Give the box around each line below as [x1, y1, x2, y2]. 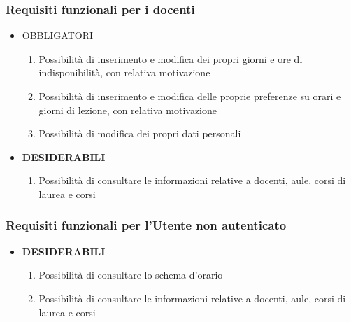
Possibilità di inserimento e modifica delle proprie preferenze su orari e [38, 89, 341, 103]
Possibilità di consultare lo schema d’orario [38, 267, 223, 282]
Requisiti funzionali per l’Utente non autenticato [6, 216, 287, 234]
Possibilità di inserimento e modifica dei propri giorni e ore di [38, 51, 303, 66]
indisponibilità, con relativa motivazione [38, 65, 210, 80]
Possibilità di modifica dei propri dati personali [38, 126, 241, 141]
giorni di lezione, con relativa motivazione [38, 102, 217, 117]
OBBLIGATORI [22, 28, 94, 43]
